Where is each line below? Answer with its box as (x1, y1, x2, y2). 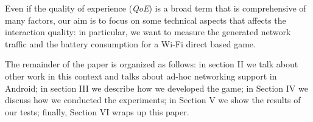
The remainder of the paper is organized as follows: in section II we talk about (5, 58, 298, 70)
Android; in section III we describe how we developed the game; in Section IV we (5, 81, 308, 94)
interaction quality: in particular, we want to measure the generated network (5, 25, 291, 38)
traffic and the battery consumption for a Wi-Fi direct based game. (5, 37, 256, 50)
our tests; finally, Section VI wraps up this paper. (5, 105, 189, 118)
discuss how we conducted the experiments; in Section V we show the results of (5, 93, 301, 106)
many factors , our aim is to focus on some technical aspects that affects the (5, 13, 286, 26)
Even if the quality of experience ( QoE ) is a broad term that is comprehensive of (5, 2, 306, 14)
